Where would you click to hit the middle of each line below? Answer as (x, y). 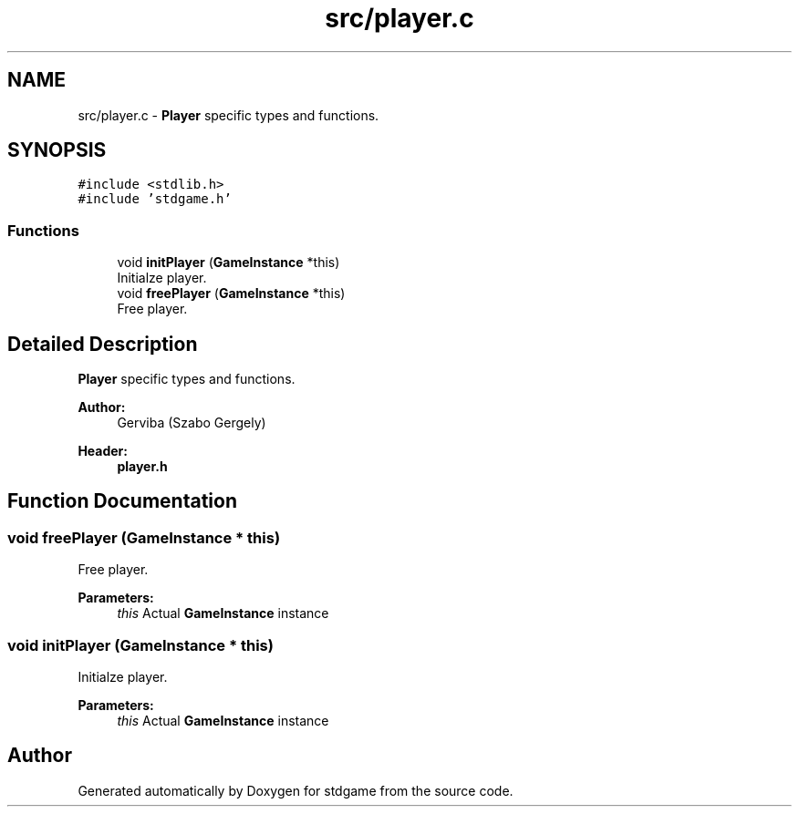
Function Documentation (122, 501)
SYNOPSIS (57, 150)
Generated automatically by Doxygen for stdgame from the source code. (296, 790)
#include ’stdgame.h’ (155, 199)
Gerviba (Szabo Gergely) (192, 423)
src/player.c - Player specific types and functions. (228, 115)
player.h (142, 467)
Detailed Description (103, 344)
